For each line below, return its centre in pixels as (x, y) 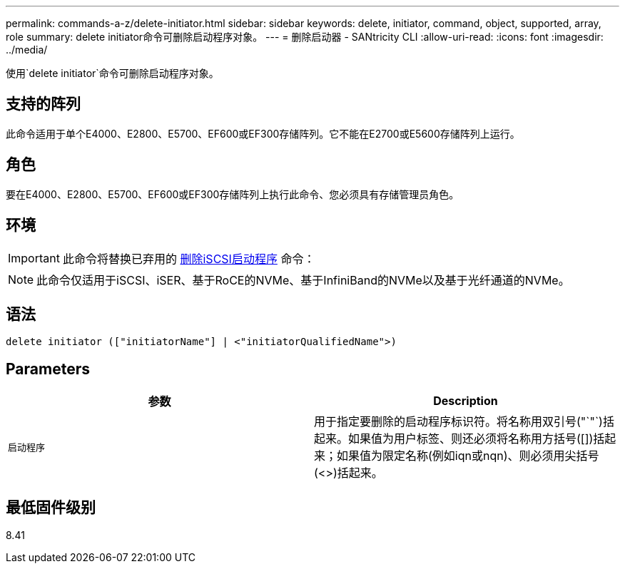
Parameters (48, 369)
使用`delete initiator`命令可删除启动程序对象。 (112, 73)
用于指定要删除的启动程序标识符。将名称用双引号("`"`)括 (464, 422)
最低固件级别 (51, 507)
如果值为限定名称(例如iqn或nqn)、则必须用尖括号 (468, 456)
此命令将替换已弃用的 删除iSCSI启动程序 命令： (189, 258)
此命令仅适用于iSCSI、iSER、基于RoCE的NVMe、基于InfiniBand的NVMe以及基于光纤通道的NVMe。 (303, 280)
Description (466, 401)
